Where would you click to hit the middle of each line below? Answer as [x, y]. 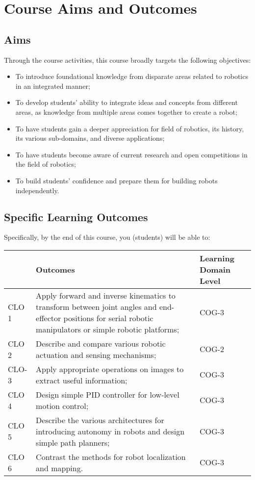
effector [49, 318]
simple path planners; [73, 442]
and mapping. [60, 468]
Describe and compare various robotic [101, 343]
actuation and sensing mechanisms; [96, 354]
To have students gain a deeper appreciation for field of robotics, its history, [130, 128]
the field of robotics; [46, 164]
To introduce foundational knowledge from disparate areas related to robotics [132, 76]
